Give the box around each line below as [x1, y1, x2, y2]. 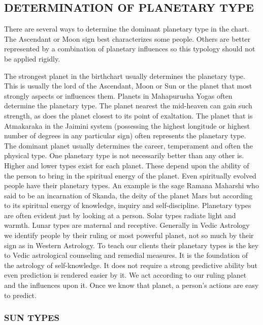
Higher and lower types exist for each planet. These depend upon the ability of [4, 160, 249, 170]
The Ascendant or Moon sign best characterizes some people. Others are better [4, 33, 251, 44]
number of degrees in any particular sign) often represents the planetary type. [4, 130, 246, 141]
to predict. [4, 289, 37, 300]
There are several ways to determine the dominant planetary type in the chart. [4, 23, 249, 34]
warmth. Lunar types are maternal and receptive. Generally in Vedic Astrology [4, 220, 250, 230]
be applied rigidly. [4, 53, 60, 64]
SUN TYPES [4, 311, 59, 324]
